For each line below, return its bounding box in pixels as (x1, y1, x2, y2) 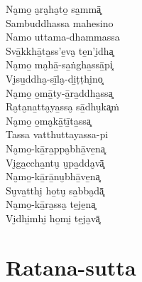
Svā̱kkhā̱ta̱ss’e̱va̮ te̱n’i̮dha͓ (6, 43, 114, 58)
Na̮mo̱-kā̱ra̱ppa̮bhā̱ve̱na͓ (6, 140, 106, 155)
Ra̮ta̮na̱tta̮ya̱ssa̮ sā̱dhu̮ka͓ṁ (6, 99, 119, 114)
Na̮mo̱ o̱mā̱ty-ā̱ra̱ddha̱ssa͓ (6, 85, 113, 100)
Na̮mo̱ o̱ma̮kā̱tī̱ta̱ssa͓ (6, 113, 91, 127)
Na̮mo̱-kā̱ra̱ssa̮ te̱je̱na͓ (6, 197, 96, 211)
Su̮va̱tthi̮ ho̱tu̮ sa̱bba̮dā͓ (6, 182, 104, 197)
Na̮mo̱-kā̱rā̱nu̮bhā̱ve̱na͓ (6, 169, 100, 184)
